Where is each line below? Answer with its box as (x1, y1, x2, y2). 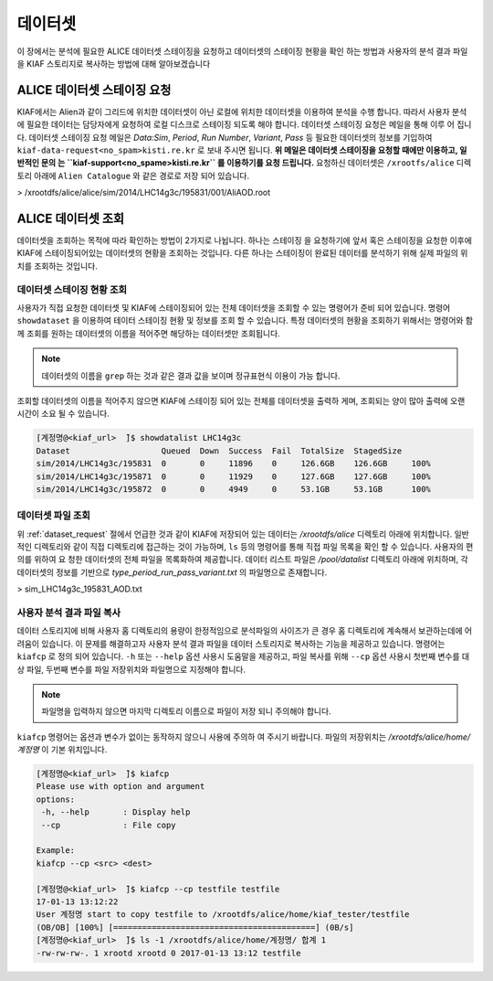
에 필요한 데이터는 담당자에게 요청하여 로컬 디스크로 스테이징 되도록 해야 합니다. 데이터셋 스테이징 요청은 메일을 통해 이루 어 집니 (16, 119, 472, 130)
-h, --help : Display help (41, 807, 191, 817)
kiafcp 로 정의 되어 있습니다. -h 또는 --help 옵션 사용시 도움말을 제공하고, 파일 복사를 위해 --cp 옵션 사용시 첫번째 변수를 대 (16, 651, 470, 662)
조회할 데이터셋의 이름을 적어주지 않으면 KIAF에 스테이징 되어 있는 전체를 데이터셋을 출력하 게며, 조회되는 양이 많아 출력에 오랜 (16, 395, 466, 406)
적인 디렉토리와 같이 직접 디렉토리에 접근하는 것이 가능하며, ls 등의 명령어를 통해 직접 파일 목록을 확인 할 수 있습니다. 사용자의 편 (16, 541, 474, 552)
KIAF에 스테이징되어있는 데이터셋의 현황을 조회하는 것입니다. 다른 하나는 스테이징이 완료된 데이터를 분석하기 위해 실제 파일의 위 (16, 248, 468, 259)
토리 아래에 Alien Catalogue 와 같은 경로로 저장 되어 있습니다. (16, 170, 250, 181)
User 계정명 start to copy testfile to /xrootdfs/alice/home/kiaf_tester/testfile (36, 910, 410, 920)
